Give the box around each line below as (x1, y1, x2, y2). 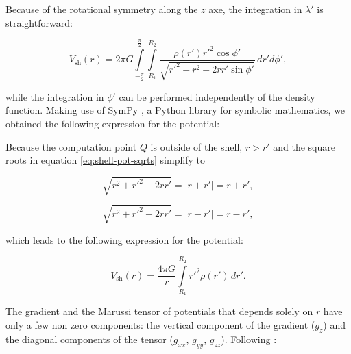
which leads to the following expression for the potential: (5, 232, 243, 246)
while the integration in (5, 89, 104, 103)
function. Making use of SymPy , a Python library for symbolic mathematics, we (5, 103, 346, 117)
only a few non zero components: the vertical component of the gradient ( (5, 317, 315, 331)
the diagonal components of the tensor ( (5, 331, 173, 346)
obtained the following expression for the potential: (5, 116, 220, 130)
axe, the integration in (208, 2, 302, 16)
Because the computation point (5, 139, 137, 153)
